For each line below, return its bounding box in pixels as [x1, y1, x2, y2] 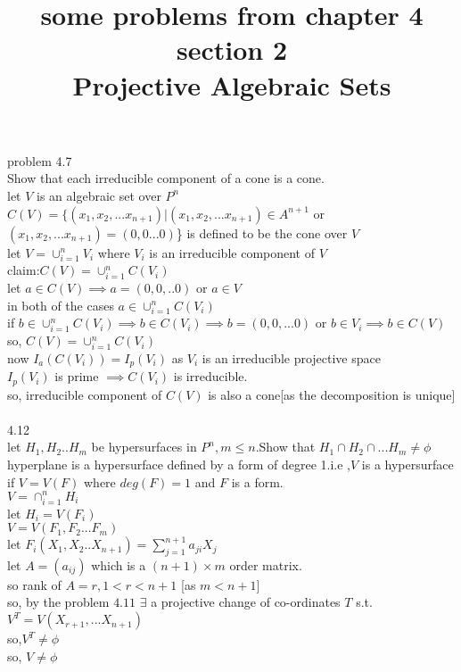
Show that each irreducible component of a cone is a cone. [7, 169, 325, 187]
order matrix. [229, 555, 302, 574]
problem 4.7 [7, 151, 72, 170]
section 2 [176, 31, 288, 68]
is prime [54, 367, 99, 386]
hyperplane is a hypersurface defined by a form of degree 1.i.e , [7, 455, 350, 474]
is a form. [231, 472, 284, 491]
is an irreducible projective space [202, 348, 381, 367]
